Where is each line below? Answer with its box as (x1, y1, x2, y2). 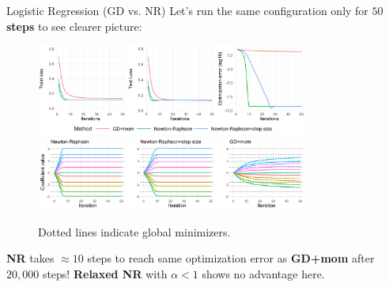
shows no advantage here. (202, 265, 325, 281)
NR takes (6, 250, 55, 266)
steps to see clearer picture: (6, 17, 142, 34)
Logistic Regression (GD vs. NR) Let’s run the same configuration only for (6, 2, 368, 18)
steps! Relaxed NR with (42, 265, 168, 281)
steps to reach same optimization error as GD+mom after (87, 250, 375, 266)
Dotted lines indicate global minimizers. (38, 223, 231, 240)
